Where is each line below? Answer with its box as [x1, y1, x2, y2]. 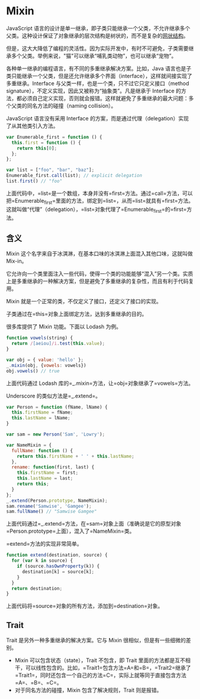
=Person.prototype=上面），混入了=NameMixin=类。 [6, 527, 135, 535]
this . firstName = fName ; [11, 409, 73, 415]
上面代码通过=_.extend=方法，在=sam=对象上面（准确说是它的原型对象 [6, 520, 182, 527]
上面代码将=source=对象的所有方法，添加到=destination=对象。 [6, 602, 164, 610]
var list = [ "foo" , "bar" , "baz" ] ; [6, 167, 95, 173]
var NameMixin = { [6, 442, 52, 448]
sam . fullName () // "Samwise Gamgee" [6, 508, 97, 515]
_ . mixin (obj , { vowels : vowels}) [6, 362, 86, 368]
